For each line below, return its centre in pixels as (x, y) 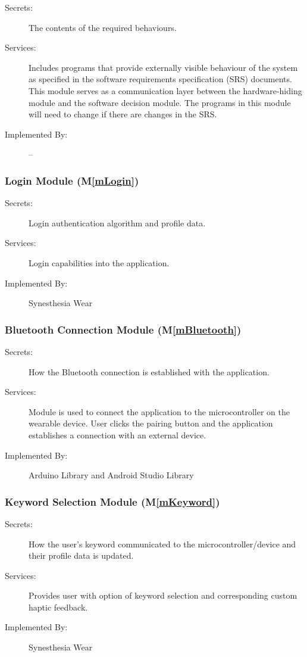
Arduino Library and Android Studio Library (111, 475)
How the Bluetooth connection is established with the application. (149, 371)
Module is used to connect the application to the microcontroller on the (159, 411)
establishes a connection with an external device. (118, 435)
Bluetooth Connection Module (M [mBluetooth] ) (123, 329)
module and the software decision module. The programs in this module (160, 102)
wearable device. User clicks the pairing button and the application (151, 423)
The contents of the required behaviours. (103, 27)
